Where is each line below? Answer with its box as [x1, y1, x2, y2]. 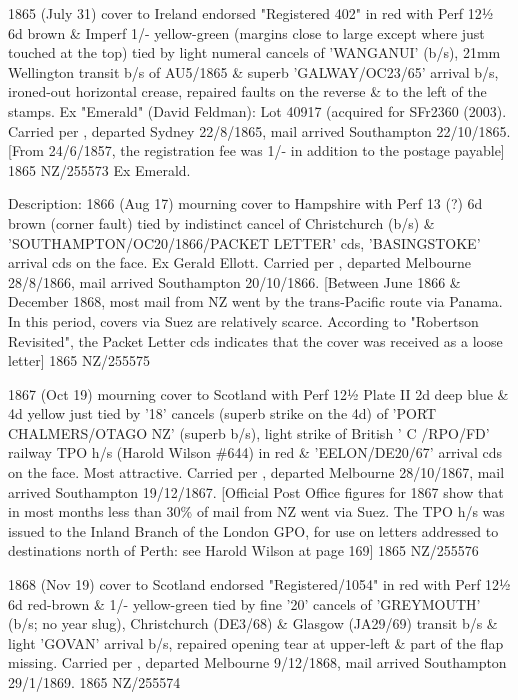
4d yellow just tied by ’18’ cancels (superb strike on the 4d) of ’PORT [8, 403, 437, 424]
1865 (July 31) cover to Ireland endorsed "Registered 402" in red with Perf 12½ [8, 3, 494, 23]
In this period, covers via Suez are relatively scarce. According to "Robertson [8, 310, 479, 331]
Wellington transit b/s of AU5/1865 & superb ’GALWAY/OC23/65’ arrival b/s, [8, 61, 499, 82]
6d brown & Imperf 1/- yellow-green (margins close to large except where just [8, 22, 485, 43]
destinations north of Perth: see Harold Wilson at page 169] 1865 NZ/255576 [8, 540, 479, 561]
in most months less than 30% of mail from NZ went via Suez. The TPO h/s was [8, 501, 505, 522]
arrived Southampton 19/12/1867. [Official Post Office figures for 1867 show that [8, 481, 504, 502]
